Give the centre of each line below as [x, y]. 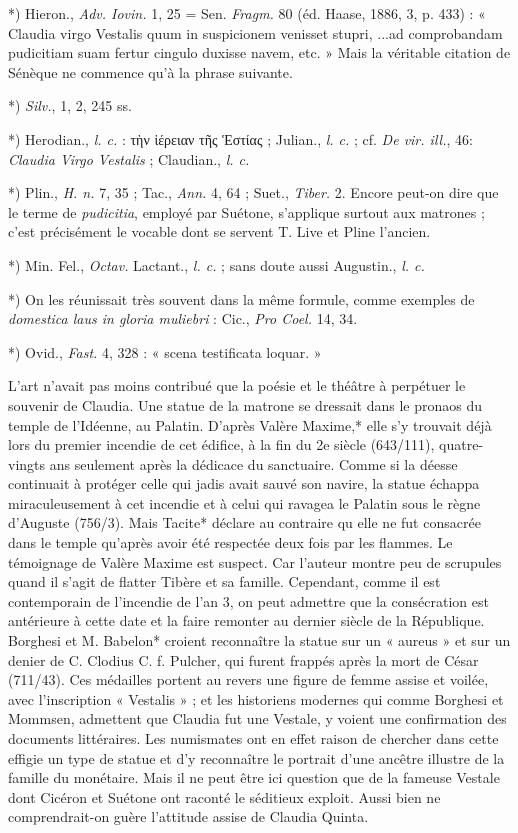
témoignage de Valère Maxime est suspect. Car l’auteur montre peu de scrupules [255, 561]
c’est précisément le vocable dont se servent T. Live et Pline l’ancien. [219, 231]
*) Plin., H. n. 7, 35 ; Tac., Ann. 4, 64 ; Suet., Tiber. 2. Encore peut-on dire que [253, 192]
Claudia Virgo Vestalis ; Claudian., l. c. [129, 158]
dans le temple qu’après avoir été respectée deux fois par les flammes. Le [230, 542]
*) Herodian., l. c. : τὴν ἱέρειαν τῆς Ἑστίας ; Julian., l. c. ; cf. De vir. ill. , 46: [240, 138]
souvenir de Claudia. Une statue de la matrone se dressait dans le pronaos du [245, 404]
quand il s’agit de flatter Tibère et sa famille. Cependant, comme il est [224, 581]
